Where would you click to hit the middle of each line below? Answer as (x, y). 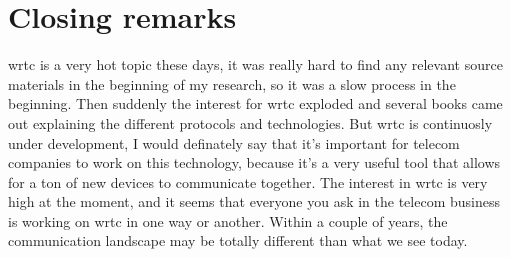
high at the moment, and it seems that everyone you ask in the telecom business (254, 201)
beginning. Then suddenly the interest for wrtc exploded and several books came (255, 103)
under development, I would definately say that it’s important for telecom (234, 142)
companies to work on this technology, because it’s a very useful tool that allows (254, 162)
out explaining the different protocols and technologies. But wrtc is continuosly (250, 122)
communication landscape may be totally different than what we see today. (238, 240)
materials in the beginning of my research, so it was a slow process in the (232, 83)
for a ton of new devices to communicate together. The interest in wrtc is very (248, 181)
